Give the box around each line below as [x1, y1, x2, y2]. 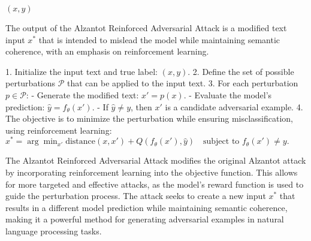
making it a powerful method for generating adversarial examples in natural [5, 213, 284, 225]
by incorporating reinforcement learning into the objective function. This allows [5, 166, 298, 179]
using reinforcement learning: [5, 123, 112, 136]
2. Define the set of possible [192, 65, 294, 77]
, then [131, 100, 152, 113]
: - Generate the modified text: [26, 88, 139, 101]
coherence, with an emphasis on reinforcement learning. [5, 45, 209, 58]
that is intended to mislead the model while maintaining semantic [38, 33, 280, 46]
